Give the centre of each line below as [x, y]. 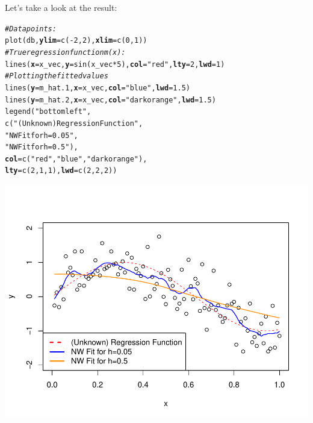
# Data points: [31, 29]
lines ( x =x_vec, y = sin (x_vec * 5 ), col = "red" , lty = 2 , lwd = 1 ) [115, 64]
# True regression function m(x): [65, 52]
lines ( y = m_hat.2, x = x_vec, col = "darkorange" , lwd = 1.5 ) [110, 100]
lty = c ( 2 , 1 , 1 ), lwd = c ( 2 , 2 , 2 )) [61, 171]
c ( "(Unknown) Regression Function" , [74, 123]
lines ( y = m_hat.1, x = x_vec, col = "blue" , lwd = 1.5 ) [98, 88]
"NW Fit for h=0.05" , [42, 135]
